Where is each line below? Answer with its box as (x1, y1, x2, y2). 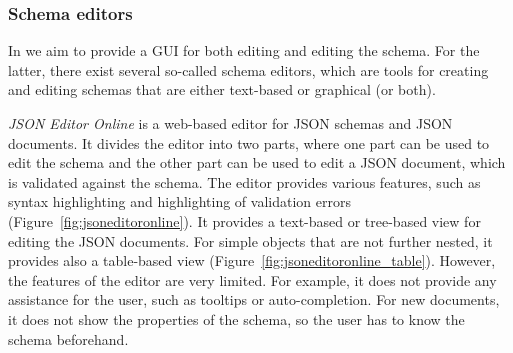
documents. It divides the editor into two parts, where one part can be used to (8, 132, 490, 153)
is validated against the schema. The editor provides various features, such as (8, 171, 481, 192)
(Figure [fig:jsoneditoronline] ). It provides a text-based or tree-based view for (8, 210, 481, 231)
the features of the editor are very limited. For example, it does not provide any (8, 269, 497, 290)
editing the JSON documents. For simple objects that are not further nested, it (8, 230, 493, 251)
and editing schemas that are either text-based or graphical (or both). (8, 79, 436, 100)
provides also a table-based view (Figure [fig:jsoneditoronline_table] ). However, (8, 250, 496, 271)
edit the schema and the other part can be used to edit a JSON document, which (8, 152, 506, 173)
